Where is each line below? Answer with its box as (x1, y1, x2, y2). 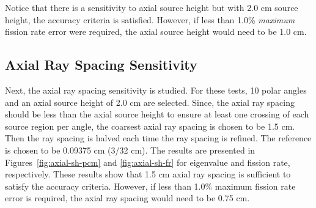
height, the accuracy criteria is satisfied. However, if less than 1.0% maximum (5, 13, 295, 26)
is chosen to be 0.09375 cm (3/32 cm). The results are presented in (5, 143, 255, 156)
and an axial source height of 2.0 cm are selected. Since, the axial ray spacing (5, 95, 295, 108)
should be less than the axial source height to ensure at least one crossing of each (5, 108, 309, 121)
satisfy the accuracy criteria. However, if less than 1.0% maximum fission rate (5, 179, 296, 192)
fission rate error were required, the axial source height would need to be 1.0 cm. (5, 25, 307, 38)
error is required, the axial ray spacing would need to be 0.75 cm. (5, 191, 250, 204)
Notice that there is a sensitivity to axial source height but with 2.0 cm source (5, 1, 298, 13)
